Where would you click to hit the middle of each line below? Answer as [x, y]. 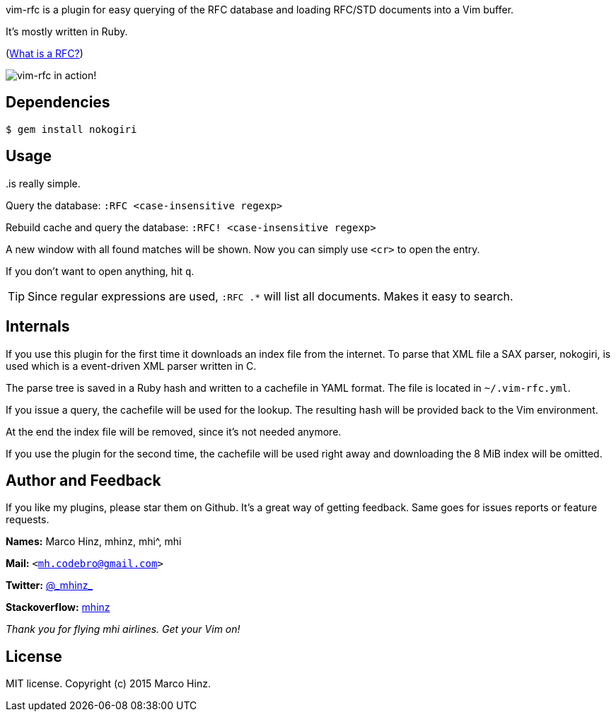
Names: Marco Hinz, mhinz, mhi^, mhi [94, 542]
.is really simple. [43, 183]
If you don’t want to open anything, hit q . [100, 271]
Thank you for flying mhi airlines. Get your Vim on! [123, 629]
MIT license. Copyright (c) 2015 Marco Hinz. [108, 684]
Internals [38, 327]
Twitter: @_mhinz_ [49, 585]
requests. [28, 520]
